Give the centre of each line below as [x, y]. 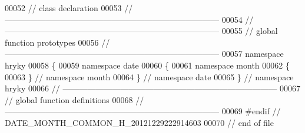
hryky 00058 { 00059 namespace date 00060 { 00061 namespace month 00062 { [147, 65]
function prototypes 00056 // [57, 42]
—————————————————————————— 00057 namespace [144, 54]
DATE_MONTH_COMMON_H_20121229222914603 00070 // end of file [139, 122]
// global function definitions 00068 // [74, 99]
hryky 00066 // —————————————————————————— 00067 [153, 88]
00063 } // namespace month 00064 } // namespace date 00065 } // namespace [149, 76]
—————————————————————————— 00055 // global [141, 31]
